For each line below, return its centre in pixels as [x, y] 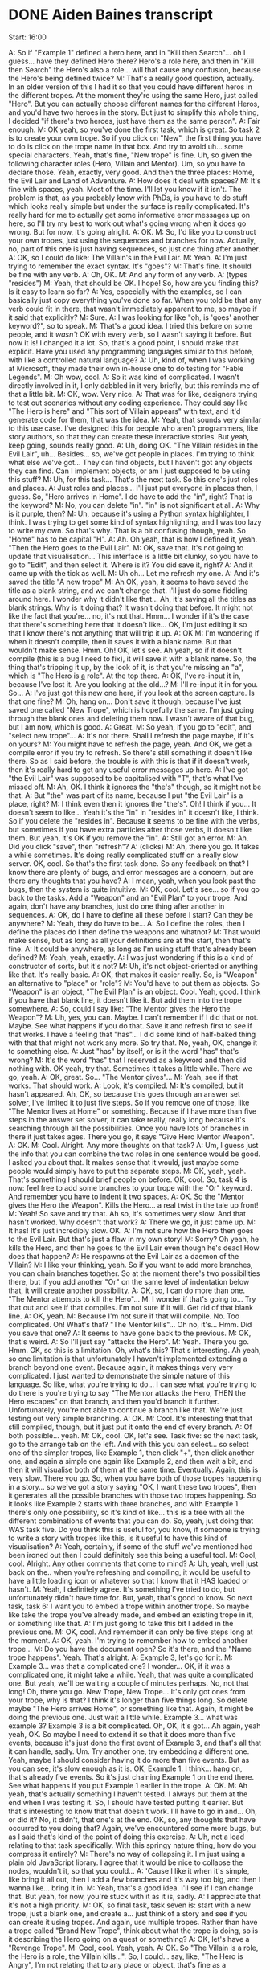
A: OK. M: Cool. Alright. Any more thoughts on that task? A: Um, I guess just [133, 1145]
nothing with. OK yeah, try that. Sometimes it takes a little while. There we [131, 1068]
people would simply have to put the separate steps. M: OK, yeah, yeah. [127, 1171]
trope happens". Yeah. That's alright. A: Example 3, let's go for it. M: [121, 1657]
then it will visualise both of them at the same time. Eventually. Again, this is [133, 1469]
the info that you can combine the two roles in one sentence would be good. [135, 1154]
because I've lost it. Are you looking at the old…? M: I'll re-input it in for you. [133, 684]
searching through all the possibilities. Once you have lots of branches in [129, 1128]
